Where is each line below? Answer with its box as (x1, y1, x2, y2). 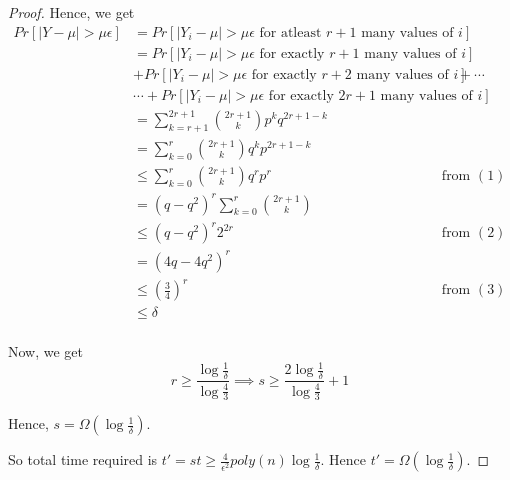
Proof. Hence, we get (8, 2, 135, 22)
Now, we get (8, 341, 84, 362)
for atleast (259, 25, 322, 40)
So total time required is (8, 449, 158, 470)
